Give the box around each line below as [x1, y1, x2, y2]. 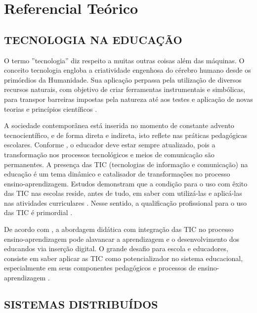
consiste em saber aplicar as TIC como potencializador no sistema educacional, [4, 253, 243, 263]
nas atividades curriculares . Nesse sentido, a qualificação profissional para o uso [4, 197, 247, 208]
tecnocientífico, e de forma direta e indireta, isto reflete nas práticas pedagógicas [4, 130, 248, 140]
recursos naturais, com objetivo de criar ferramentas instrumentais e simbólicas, [4, 84, 246, 94]
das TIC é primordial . [4, 207, 73, 218]
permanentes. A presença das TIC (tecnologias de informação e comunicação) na [4, 159, 248, 169]
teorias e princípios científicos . [4, 103, 97, 114]
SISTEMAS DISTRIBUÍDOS [4, 297, 158, 312]
